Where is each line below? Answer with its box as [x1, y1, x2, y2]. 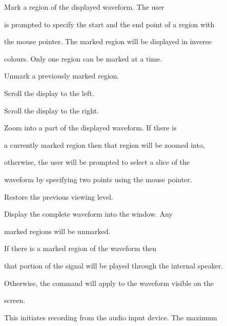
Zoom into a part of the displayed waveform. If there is [4, 122, 177, 133]
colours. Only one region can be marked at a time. [4, 53, 162, 64]
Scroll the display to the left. [4, 87, 94, 98]
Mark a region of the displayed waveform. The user [4, 2, 164, 12]
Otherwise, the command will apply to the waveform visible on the [4, 277, 214, 288]
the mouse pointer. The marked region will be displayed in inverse [4, 36, 212, 47]
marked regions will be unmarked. [4, 225, 111, 236]
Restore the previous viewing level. [4, 191, 113, 202]
